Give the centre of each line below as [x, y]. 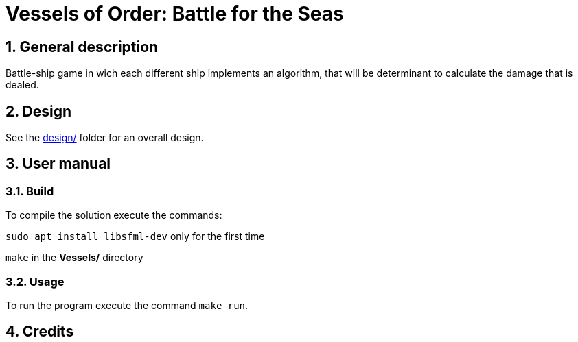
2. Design [39, 111]
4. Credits [40, 332]
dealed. [22, 85]
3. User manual [58, 164]
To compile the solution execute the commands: [114, 215]
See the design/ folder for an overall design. [105, 138]
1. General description [82, 47]
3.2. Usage [35, 281]
